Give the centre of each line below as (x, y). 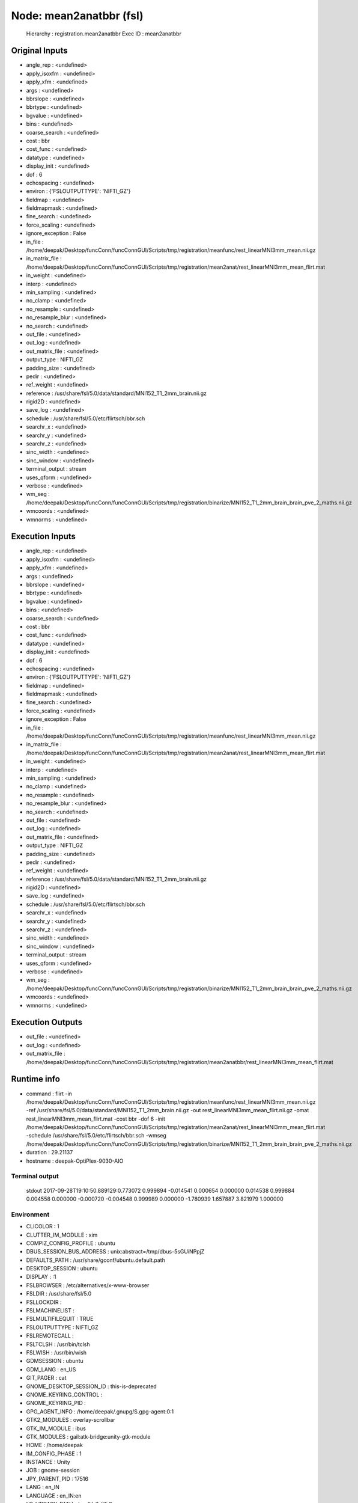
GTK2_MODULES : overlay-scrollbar (71, 1420)
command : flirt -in (49, 1094)
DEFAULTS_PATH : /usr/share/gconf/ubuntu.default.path (96, 1260)
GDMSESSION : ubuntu (55, 1361)
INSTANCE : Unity (48, 1462)
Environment (30, 1214)
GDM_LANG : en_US (51, 1369)
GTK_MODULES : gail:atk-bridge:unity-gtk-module (88, 1436)
